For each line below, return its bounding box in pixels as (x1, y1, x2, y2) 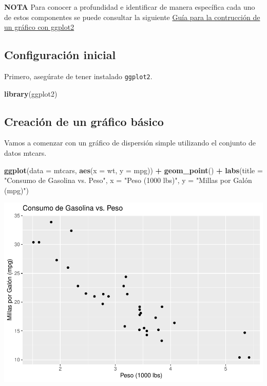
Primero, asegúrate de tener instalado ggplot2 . (4, 70, 152, 81)
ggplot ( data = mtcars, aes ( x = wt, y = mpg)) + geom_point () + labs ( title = (4, 164, 263, 175)
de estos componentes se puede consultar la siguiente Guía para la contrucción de (4, 11, 260, 22)
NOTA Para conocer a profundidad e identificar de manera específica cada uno (4, 2, 255, 12)
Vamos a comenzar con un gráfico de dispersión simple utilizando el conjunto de (4, 137, 256, 148)
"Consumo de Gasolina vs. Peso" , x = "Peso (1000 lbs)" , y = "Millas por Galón (4, 175, 252, 186)
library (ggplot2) (4, 88, 58, 99)
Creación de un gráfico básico (4, 113, 164, 129)
